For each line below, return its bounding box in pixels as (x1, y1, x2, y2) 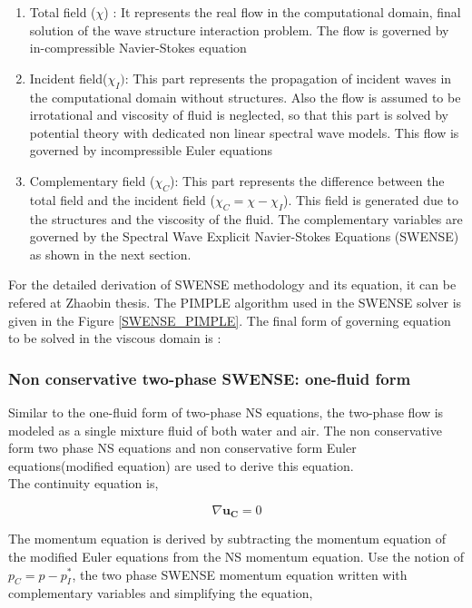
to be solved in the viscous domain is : (8, 329, 221, 348)
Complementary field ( (29, 171, 155, 190)
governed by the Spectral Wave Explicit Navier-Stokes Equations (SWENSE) (29, 227, 459, 246)
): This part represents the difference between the (170, 171, 445, 190)
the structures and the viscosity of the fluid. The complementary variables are (29, 209, 463, 228)
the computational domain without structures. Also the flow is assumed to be (29, 87, 461, 106)
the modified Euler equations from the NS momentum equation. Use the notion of (8, 546, 465, 565)
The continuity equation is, (8, 474, 159, 493)
